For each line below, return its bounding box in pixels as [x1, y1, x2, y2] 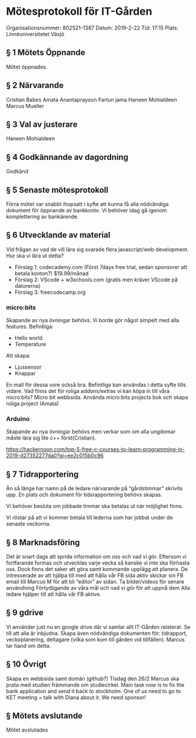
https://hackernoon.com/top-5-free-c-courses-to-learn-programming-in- [6, 446, 185, 453]
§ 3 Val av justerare [6, 119, 78, 129]
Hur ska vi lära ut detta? [6, 252, 64, 259]
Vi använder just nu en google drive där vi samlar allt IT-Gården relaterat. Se [6, 623, 191, 630]
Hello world [14, 334, 43, 342]
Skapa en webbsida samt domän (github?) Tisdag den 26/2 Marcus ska [6, 675, 180, 682]
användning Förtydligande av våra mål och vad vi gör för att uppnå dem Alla [6, 585, 190, 592]
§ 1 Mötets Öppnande [6, 48, 85, 58]
